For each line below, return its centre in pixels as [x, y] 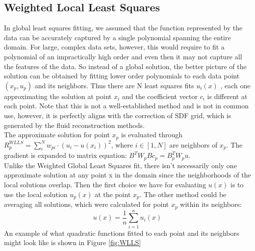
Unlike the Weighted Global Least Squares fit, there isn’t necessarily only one [120, 165]
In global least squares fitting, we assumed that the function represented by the [123, 28]
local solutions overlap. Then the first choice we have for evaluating [105, 185]
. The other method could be [183, 194]
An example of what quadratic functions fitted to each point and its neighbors [122, 233]
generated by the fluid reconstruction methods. [74, 125]
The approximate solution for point [57, 135]
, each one [235, 85]
